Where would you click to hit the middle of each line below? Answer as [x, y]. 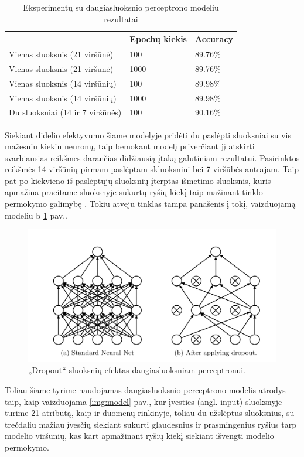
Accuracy [214, 39]
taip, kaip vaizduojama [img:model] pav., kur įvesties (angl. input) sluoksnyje [144, 401]
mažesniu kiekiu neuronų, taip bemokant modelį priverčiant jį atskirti [130, 146]
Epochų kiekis [158, 39]
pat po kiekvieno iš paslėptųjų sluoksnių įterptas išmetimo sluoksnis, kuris [138, 180]
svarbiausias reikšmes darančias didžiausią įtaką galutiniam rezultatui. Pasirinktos [152, 157]
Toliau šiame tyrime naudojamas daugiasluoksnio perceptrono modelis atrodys [145, 389]
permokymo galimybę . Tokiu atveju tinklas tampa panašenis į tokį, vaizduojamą [150, 204]
